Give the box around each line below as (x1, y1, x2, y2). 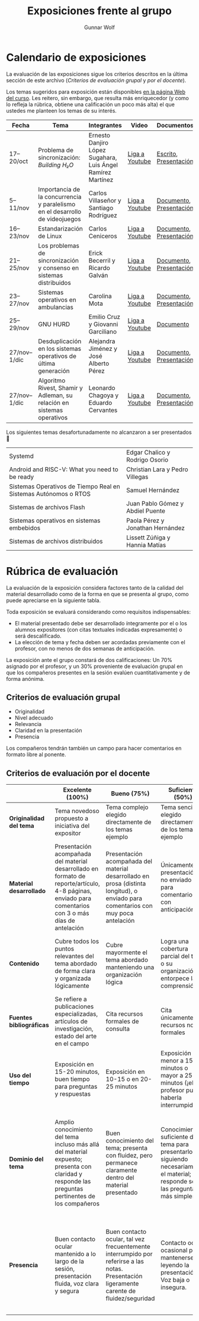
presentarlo (161, 1148, 193, 1156)
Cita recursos (105, 1010, 143, 1018)
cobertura (161, 945, 188, 953)
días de (54, 917, 75, 925)
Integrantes (88, 121, 123, 129)
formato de (54, 872, 86, 881)
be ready (9, 472, 34, 481)
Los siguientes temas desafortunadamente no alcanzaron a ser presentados (6, 428, 192, 436)
